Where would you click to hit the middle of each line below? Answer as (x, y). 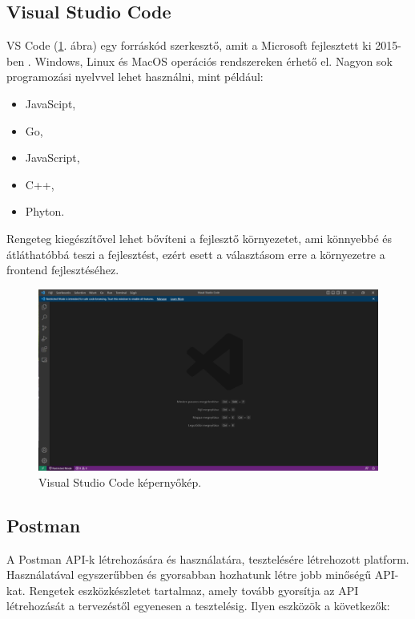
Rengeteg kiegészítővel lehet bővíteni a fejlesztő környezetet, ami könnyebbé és (199, 238)
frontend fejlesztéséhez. (63, 270)
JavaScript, (52, 158)
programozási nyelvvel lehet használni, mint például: (135, 77)
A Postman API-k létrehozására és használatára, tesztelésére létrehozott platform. (208, 558)
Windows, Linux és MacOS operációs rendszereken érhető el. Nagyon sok (214, 61)
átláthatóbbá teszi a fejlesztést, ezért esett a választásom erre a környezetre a (196, 254)
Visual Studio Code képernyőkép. (120, 481)
